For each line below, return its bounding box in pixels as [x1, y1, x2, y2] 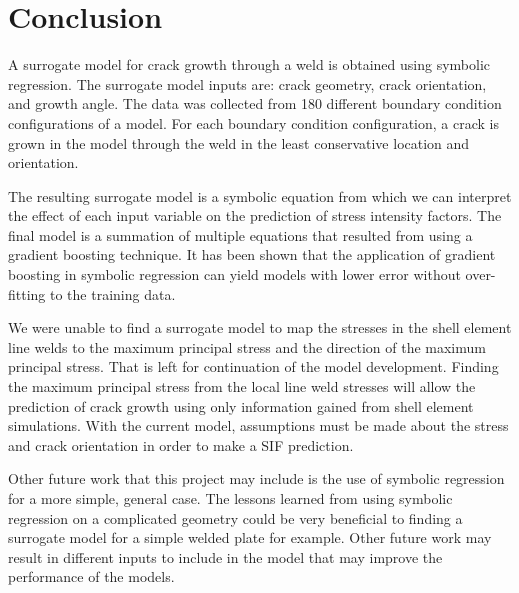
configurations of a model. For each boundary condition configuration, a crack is [8, 112, 499, 133]
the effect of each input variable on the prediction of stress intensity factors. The [8, 205, 502, 226]
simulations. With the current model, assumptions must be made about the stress [8, 415, 509, 436]
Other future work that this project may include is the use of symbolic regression [8, 468, 505, 489]
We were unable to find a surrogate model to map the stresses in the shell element [8, 317, 512, 338]
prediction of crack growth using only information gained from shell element [8, 395, 474, 416]
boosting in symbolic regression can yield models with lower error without [8, 264, 461, 285]
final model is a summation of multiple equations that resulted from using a [8, 224, 473, 245]
